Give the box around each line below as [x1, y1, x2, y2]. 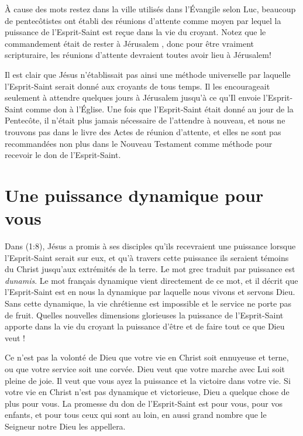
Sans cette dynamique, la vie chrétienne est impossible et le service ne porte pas [5, 297, 292, 309]
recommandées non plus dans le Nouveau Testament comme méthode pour [5, 137, 273, 149]
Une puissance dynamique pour [5, 183, 264, 207]
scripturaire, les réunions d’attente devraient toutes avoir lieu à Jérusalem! [5, 49, 271, 61]
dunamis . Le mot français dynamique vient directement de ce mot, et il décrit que [5, 274, 298, 286]
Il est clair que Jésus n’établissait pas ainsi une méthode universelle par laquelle [5, 68, 291, 80]
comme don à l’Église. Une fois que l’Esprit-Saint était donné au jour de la [26, 102, 294, 115]
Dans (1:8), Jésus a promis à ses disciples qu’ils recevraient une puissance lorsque [5, 240, 296, 252]
